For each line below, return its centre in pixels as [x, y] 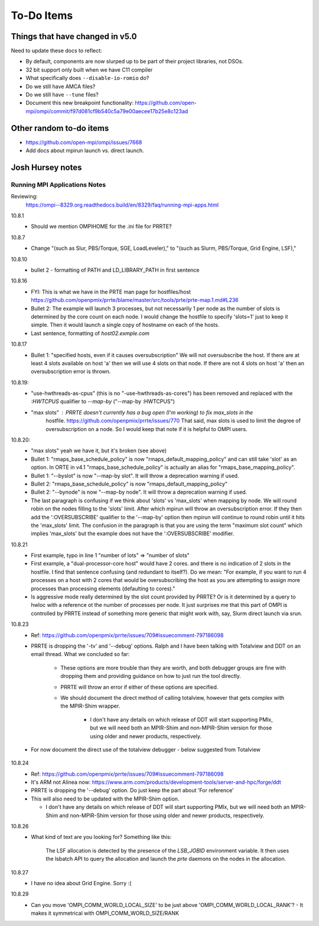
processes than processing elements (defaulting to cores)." [103, 589]
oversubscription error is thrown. [71, 372]
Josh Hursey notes [46, 167]
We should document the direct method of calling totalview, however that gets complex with [172, 697]
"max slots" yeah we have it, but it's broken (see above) [99, 451]
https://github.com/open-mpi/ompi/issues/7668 [84, 142]
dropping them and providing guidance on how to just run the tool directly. [151, 676]
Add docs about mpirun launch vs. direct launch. [85, 150]
